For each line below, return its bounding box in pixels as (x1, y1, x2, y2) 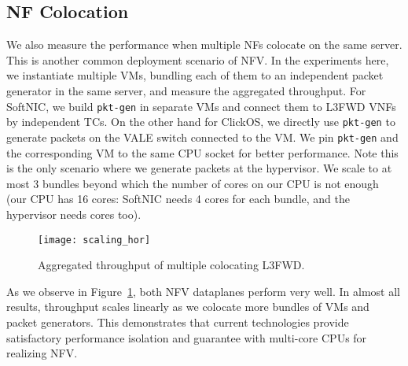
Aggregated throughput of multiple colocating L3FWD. (38, 257, 305, 273)
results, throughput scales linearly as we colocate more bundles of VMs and (6, 298, 369, 315)
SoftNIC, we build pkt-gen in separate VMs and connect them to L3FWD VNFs (6, 98, 396, 114)
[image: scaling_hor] (38, 234, 151, 246)
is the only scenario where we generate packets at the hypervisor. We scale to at (6, 160, 392, 176)
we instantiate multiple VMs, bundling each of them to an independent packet (6, 67, 384, 83)
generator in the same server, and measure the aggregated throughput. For (6, 82, 366, 98)
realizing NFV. (6, 345, 78, 361)
